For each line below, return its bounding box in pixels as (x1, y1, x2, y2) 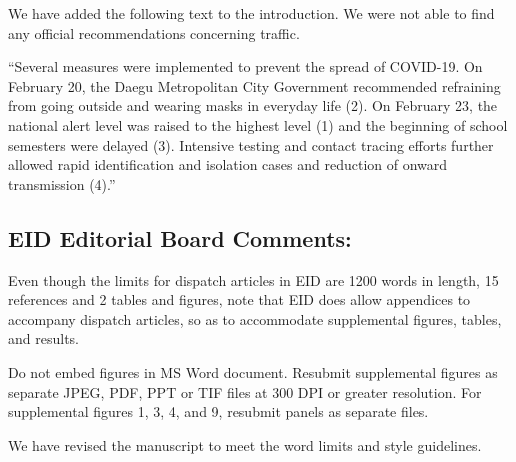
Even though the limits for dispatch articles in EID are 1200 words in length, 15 (8, 269, 499, 290)
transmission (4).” (8, 173, 116, 194)
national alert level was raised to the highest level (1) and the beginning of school (8, 114, 508, 135)
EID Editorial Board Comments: (8, 222, 352, 253)
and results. (8, 328, 79, 349)
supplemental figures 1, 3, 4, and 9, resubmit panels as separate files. (8, 401, 429, 422)
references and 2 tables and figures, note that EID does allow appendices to (8, 289, 471, 310)
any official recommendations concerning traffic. (8, 22, 300, 43)
